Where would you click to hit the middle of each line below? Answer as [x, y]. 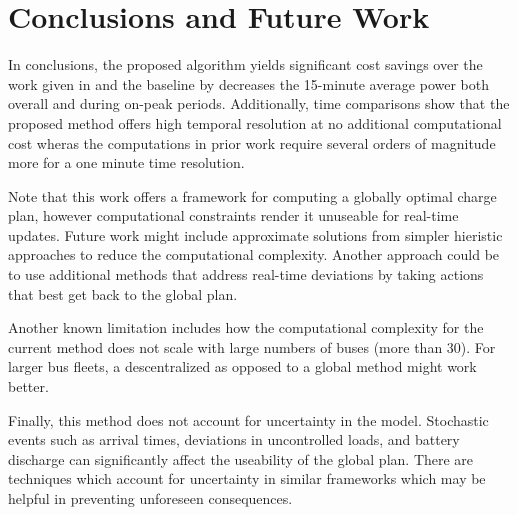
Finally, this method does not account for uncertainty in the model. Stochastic [248, 419]
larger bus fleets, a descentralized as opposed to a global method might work [242, 366]
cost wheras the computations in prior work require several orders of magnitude [252, 142]
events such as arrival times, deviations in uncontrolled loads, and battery [234, 439]
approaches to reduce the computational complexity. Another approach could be [254, 254]
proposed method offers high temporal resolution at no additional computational [255, 122]
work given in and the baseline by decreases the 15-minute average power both [249, 83]
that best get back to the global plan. [123, 293]
